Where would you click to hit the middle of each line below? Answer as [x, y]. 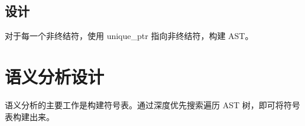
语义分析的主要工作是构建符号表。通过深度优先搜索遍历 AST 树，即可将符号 [152, 104]
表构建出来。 [30, 116]
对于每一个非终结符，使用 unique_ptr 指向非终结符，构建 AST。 [129, 36]
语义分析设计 [55, 76]
